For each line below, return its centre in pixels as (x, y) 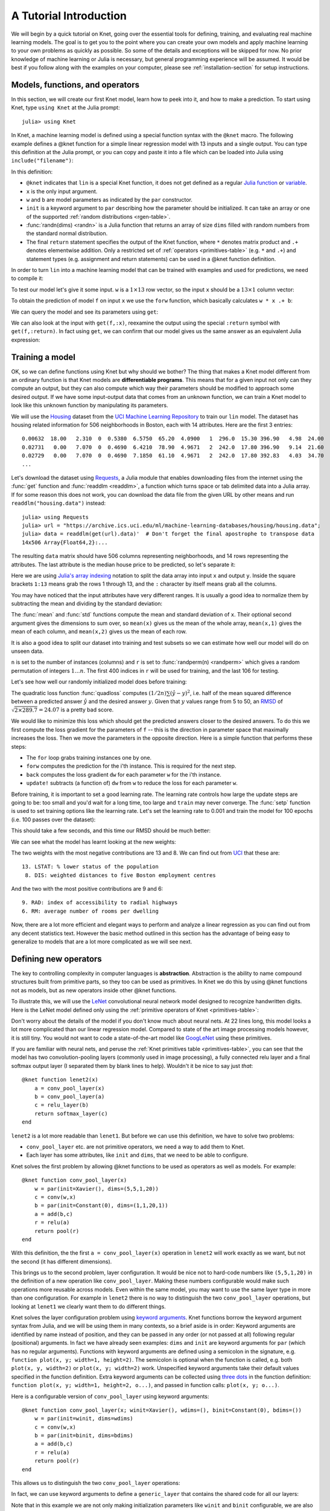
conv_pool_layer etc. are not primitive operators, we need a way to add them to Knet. (135, 1147)
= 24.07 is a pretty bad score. (76, 710)
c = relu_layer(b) (62, 1105)
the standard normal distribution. (67, 233)
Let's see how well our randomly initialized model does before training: (99, 682)
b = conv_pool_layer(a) (69, 1097)
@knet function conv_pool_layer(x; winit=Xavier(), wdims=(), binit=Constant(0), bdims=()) (162, 1410)
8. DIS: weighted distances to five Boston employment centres (121, 875)
